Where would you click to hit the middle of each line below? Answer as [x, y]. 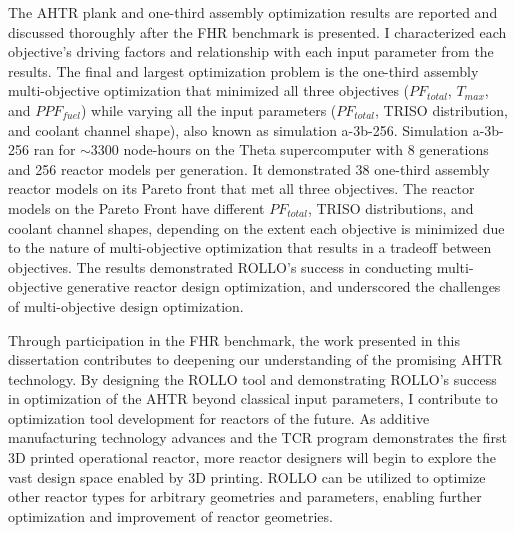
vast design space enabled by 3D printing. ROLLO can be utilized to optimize [247, 476]
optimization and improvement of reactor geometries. [170, 515]
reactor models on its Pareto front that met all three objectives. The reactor [241, 188]
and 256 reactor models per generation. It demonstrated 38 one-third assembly [249, 168]
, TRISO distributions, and [390, 207]
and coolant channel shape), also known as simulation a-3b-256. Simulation [238, 129]
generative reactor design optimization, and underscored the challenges [284, 286]
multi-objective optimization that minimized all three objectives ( [209, 90]
